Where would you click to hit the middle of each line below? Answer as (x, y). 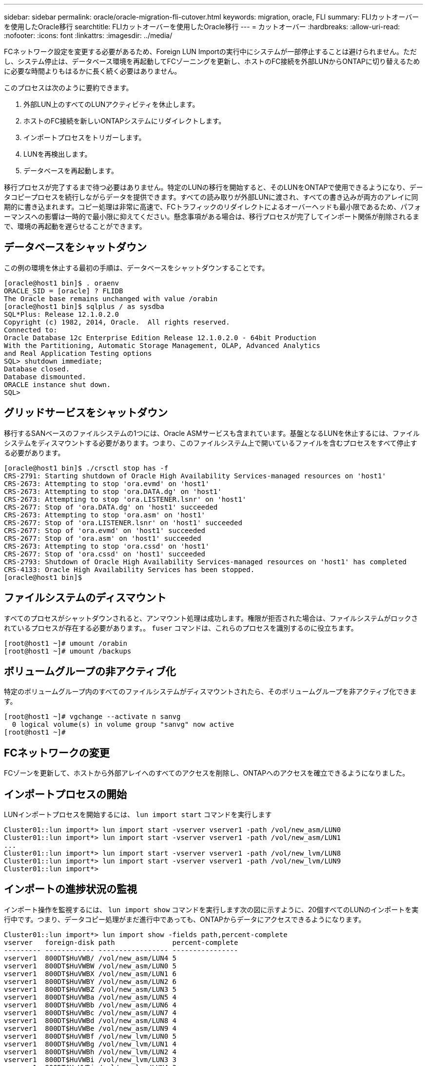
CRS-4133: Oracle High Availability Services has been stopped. (129, 569)
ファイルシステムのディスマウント (85, 598)
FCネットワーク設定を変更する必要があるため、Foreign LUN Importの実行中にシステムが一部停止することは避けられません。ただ (211, 51)
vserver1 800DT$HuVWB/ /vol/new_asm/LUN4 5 (90, 958)
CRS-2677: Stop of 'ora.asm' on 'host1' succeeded (103, 538)
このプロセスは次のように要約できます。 (68, 88)
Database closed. (37, 369)
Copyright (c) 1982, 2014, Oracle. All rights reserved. (117, 322)
